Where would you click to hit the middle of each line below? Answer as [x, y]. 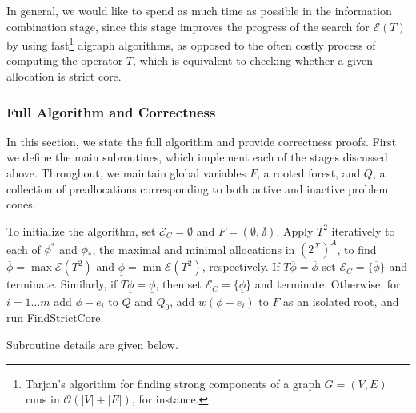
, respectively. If [241, 266]
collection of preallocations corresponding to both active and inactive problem [198, 188]
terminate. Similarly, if [62, 284]
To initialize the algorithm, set [81, 230]
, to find [357, 249]
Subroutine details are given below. [92, 344]
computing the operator [65, 60]
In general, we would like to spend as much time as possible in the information [199, 10]
